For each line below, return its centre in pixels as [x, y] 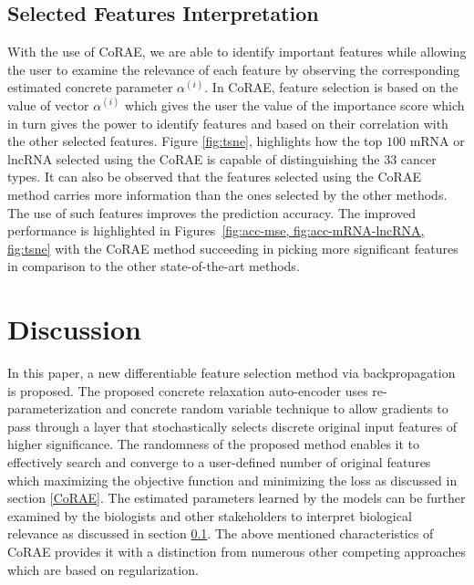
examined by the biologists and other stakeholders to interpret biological [210, 515]
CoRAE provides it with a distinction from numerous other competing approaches [237, 551]
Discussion [74, 329]
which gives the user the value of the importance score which [295, 104]
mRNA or [437, 141]
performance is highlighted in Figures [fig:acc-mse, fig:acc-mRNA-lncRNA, [216, 230]
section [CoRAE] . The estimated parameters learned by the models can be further [237, 498]
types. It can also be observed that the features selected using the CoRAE [214, 177]
